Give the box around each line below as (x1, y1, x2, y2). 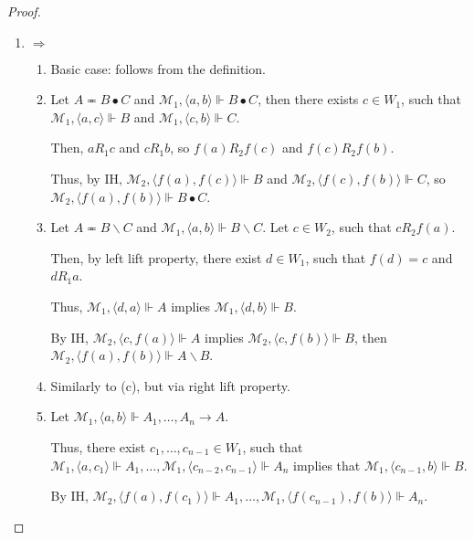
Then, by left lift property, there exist (50, 248, 262, 267)
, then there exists (258, 90, 359, 109)
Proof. (7, 2, 41, 20)
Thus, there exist (50, 437, 146, 456)
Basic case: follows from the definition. (50, 58, 266, 78)
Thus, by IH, (50, 168, 122, 187)
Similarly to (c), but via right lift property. (50, 376, 290, 395)
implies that (293, 455, 361, 474)
